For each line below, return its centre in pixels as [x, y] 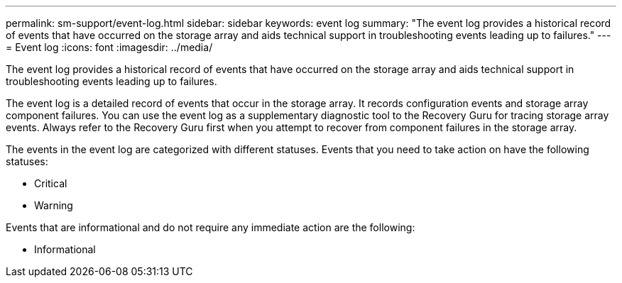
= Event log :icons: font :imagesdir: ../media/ [109, 47]
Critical [51, 183]
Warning [54, 205]
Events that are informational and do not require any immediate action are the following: [211, 227]
